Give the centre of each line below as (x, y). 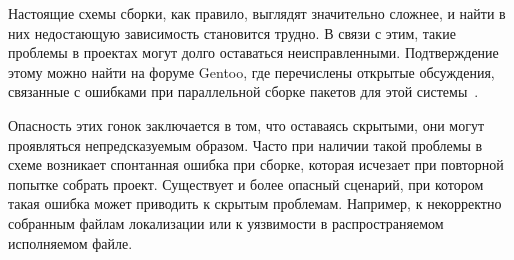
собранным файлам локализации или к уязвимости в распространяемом (226, 222)
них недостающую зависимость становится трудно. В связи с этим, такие (232, 32)
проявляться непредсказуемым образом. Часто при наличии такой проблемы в (245, 144)
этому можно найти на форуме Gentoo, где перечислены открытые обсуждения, (251, 71)
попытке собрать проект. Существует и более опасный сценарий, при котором (246, 183)
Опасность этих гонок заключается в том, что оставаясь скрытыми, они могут (246, 124)
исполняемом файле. (70, 242)
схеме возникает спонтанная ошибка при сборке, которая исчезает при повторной (256, 164)
